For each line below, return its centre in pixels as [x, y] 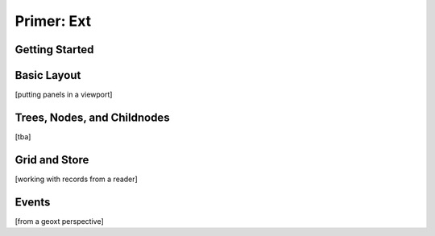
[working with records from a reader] [77, 179]
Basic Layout [48, 75]
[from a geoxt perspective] [59, 221]
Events [33, 202]
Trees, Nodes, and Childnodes [92, 117]
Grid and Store [52, 160]
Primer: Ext [53, 21]
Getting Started [54, 50]
